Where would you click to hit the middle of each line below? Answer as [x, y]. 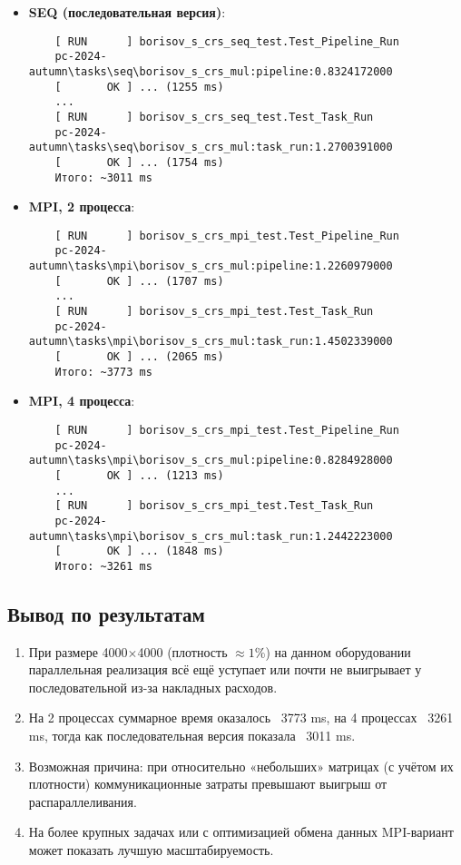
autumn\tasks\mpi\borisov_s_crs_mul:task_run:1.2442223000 [211, 536]
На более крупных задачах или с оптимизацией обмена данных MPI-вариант [241, 832]
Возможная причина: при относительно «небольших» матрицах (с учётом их [241, 766]
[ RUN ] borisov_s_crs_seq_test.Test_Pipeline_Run [227, 41]
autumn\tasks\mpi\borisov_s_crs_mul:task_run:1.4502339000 [211, 342]
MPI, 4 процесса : [82, 401]
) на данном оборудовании [338, 651]
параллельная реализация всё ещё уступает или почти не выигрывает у [225, 669]
